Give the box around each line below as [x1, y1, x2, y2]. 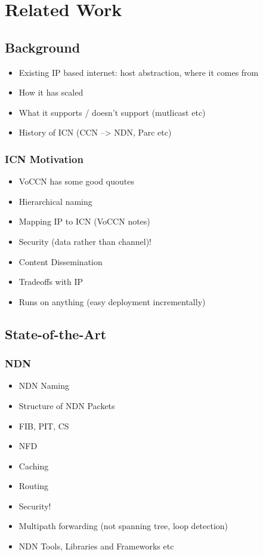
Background [5, 38, 81, 56]
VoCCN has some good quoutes [18, 175, 134, 188]
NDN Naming [18, 379, 69, 392]
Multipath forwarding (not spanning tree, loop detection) [18, 520, 228, 532]
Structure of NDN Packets [18, 399, 115, 411]
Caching [18, 459, 49, 472]
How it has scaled [18, 86, 83, 99]
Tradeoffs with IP [18, 275, 83, 288]
